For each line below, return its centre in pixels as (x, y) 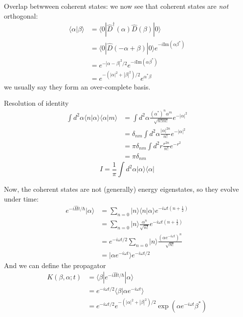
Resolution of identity (36, 103)
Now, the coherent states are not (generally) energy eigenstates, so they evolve (121, 189)
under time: (21, 198)
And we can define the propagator (55, 265)
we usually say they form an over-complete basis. (77, 86)
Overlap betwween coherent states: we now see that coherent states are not (116, 6)
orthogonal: (21, 15)
